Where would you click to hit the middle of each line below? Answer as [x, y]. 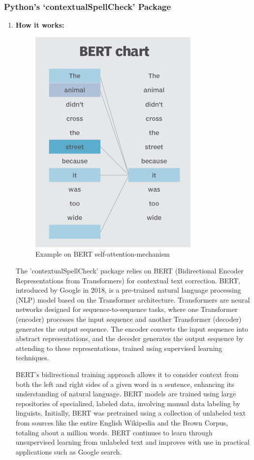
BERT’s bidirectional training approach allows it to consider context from [127, 374]
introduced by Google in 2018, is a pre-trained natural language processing [128, 290]
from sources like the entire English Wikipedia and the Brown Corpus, [122, 422]
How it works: [40, 25]
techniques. [32, 358]
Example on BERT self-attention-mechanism [102, 254]
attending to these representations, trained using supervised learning [119, 348]
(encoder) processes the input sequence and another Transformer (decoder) [128, 319]
